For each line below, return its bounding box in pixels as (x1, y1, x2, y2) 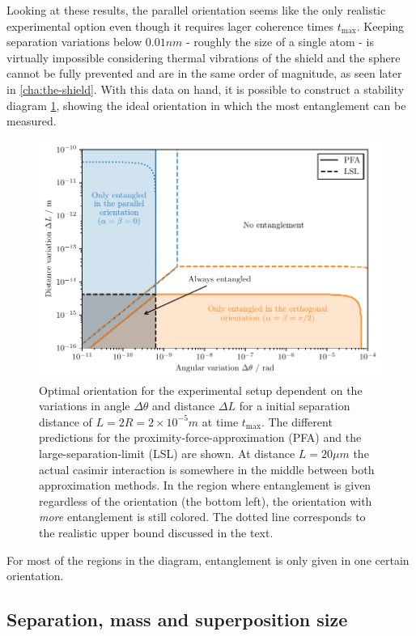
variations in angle (39, 397, 130, 414)
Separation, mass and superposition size (6, 607, 348, 632)
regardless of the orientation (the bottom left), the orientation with (39, 492, 372, 509)
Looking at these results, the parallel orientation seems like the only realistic (6, 2, 386, 18)
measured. (6, 112, 57, 129)
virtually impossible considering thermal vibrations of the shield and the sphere (6, 49, 401, 66)
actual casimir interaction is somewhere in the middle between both (39, 460, 375, 477)
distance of (39, 413, 92, 430)
